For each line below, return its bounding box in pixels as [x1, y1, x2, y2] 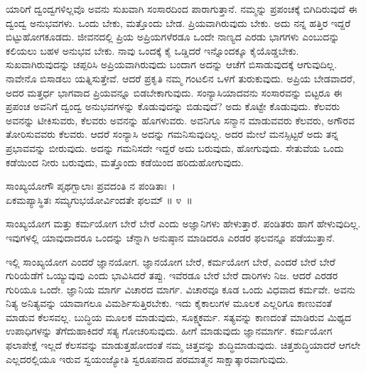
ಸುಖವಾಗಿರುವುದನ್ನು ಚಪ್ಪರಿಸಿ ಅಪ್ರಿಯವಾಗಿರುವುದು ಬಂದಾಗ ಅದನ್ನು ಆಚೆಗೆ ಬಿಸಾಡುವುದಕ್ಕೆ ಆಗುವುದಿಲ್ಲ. [6, 57, 338, 72]
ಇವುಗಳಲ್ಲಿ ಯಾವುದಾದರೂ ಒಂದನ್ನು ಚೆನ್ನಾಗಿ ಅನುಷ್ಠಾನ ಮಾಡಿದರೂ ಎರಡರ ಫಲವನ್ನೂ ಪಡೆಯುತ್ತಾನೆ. [6, 229, 335, 244]
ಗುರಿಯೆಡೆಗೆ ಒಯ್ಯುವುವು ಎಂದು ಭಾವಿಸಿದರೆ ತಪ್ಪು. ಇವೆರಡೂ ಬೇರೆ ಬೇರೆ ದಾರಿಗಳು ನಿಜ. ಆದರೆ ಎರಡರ [6, 268, 338, 283]
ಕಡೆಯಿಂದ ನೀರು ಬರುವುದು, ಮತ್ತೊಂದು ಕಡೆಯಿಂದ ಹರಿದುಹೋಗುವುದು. [6, 154, 244, 169]
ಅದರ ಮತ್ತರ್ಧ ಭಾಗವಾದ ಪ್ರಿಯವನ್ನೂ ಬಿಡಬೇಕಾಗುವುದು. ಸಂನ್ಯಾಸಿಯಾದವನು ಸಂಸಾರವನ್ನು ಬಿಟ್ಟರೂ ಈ [6, 85, 343, 99]
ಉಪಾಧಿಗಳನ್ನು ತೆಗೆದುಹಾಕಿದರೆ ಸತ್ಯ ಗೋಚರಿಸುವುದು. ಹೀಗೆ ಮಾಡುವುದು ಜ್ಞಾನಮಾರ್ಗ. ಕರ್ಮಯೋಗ [6, 323, 333, 338]
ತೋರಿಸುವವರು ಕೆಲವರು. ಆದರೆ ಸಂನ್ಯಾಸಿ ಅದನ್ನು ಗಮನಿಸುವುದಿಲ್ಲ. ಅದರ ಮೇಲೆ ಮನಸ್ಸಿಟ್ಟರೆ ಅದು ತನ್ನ [6, 126, 338, 141]
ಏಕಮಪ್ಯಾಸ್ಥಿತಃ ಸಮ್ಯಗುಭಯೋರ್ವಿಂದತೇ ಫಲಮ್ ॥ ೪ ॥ [6, 192, 193, 207]
